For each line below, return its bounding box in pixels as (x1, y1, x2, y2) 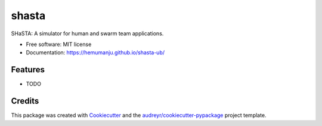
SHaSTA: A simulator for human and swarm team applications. (11, 30, 164, 37)
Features (11, 64, 45, 75)
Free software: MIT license (26, 41, 92, 48)
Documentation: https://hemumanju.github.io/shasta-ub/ (26, 49, 165, 56)
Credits (11, 96, 39, 106)
